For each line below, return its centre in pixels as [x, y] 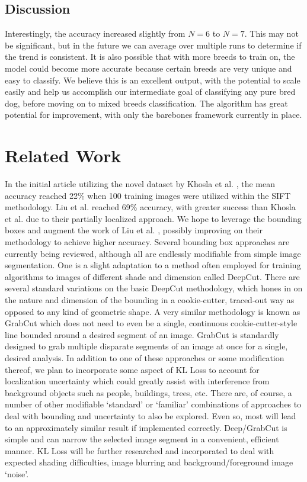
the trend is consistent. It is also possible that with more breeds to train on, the [150, 57]
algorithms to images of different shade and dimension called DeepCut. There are [152, 276]
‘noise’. [17, 473]
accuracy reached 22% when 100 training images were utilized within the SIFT [148, 195]
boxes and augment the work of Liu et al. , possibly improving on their [134, 230]
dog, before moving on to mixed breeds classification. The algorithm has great [146, 103]
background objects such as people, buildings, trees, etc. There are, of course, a [148, 392]
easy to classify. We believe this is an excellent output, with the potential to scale [153, 80]
